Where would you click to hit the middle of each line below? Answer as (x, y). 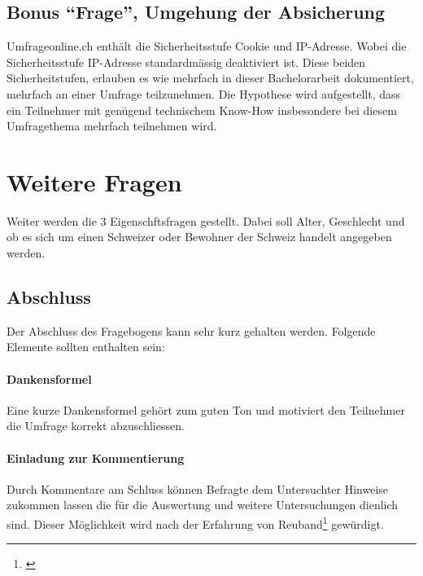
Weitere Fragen (94, 181)
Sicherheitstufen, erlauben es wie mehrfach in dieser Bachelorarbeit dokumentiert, (210, 78)
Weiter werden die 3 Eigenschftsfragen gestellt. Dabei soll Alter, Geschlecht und (206, 220)
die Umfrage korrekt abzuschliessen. (96, 426)
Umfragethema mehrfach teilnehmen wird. (112, 126)
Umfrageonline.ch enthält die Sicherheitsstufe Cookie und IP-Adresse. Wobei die (207, 46)
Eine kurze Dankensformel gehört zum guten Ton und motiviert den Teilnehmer (206, 409)
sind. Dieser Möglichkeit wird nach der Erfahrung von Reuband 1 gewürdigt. (195, 523)
